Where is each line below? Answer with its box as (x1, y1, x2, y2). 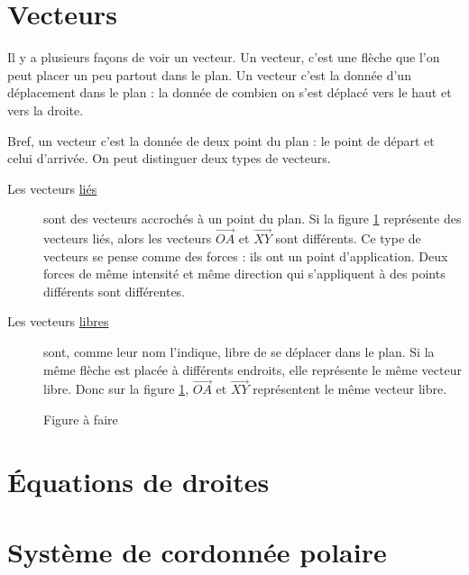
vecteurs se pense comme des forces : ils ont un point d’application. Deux (43, 246, 448, 265)
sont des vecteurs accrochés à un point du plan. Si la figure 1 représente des (43, 209, 462, 228)
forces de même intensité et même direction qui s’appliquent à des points (43, 264, 446, 283)
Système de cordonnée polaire (7, 534, 387, 570)
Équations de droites (7, 462, 270, 499)
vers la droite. (7, 100, 84, 119)
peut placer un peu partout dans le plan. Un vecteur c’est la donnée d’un (7, 65, 411, 84)
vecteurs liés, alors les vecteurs (43, 229, 212, 248)
